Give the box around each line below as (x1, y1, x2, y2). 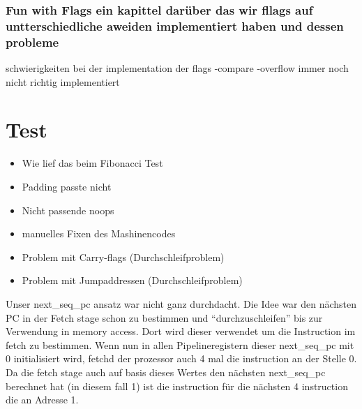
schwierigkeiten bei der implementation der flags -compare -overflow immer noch (6, 61, 349, 75)
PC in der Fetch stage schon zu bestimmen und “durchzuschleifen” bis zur (6, 310, 323, 325)
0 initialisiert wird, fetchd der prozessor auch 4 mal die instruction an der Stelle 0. (6, 351, 357, 366)
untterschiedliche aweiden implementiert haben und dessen (6, 17, 344, 34)
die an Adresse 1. (6, 392, 79, 407)
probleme (6, 33, 59, 50)
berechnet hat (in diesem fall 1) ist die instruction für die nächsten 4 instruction (6, 378, 348, 393)
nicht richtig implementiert (6, 74, 120, 89)
